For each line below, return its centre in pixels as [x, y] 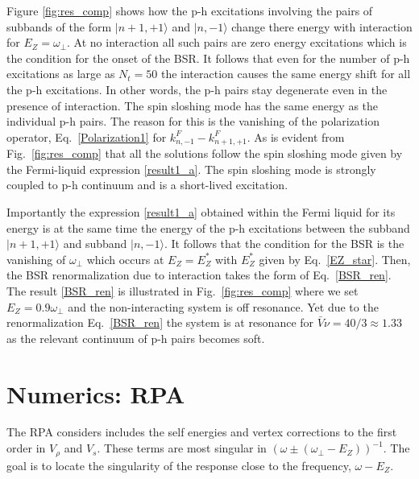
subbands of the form [59, 26]
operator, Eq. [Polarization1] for [87, 136]
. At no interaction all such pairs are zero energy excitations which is [237, 42]
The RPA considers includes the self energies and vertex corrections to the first [202, 432]
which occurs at [125, 259]
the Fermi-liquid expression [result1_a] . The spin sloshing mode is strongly [191, 169]
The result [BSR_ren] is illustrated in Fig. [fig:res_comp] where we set [183, 290]
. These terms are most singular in [182, 448]
